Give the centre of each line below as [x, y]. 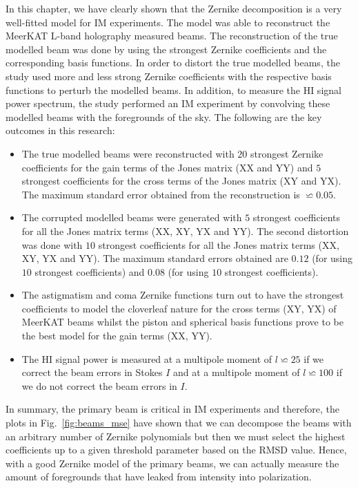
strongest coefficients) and [90, 271]
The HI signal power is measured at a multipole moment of [147, 358]
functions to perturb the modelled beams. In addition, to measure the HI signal [173, 90]
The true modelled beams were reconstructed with [128, 153]
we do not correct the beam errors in [99, 385]
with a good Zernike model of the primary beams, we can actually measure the [172, 463]
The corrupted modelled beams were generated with [132, 217]
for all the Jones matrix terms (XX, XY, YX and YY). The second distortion [185, 231]
